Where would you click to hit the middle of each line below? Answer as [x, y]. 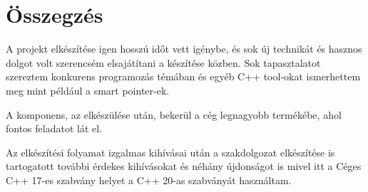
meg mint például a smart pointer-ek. [88, 90]
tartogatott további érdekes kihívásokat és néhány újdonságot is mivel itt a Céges [184, 166]
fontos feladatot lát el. [54, 128]
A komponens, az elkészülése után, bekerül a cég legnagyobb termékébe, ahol [174, 114]
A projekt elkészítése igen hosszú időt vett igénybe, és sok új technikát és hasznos [184, 49]
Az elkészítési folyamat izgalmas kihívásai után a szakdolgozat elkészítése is [170, 152]
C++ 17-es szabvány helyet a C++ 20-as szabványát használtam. [149, 180]
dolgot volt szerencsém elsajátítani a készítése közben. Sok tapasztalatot [163, 62]
